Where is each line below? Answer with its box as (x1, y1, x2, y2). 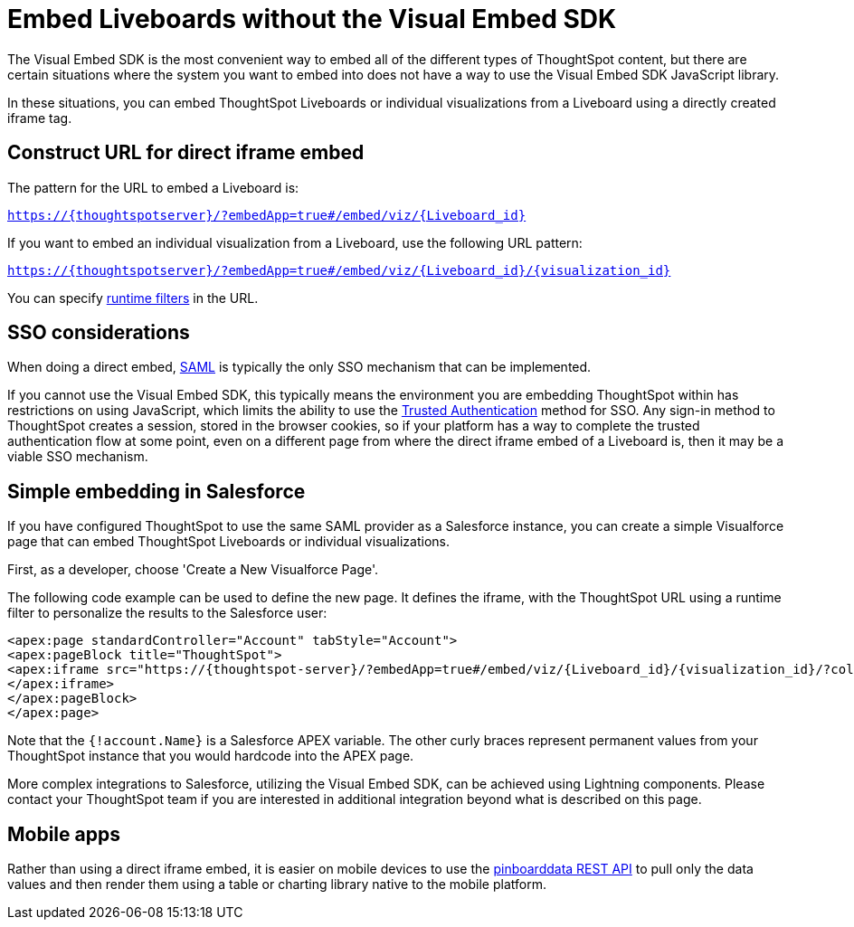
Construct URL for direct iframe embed (7, 141, 365, 165)
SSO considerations (7, 321, 190, 345)
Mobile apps (7, 822, 120, 846)
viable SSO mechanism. (7, 449, 148, 465)
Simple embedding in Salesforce (7, 479, 306, 503)
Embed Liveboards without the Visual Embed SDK (7, 4, 617, 34)
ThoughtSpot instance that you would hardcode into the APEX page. (7, 748, 414, 764)
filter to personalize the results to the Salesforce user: (7, 605, 327, 621)
